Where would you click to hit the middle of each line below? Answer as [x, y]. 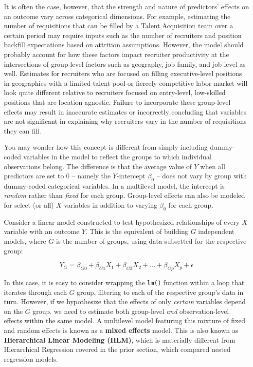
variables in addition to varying [111, 205]
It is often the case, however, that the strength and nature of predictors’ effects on [126, 6]
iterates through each [36, 292]
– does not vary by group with [202, 176]
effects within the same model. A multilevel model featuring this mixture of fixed [125, 320]
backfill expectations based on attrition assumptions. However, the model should [124, 45]
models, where [25, 241]
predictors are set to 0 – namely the [57, 176]
